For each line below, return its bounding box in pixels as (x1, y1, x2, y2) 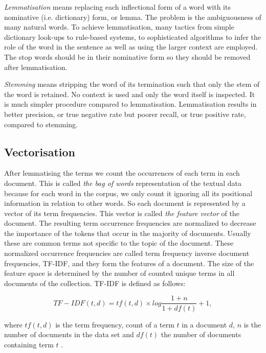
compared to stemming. (4, 119, 78, 129)
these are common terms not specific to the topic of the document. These (4, 238, 234, 248)
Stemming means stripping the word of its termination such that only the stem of (4, 79, 260, 89)
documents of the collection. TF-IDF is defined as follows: (4, 277, 186, 288)
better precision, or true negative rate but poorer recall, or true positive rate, (4, 108, 246, 119)
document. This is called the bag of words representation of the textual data (4, 177, 242, 188)
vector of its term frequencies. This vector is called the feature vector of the (4, 207, 239, 218)
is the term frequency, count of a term (55, 319, 174, 330)
